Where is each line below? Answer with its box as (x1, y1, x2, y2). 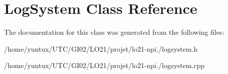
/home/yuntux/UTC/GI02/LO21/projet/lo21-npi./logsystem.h (4, 43, 198, 54)
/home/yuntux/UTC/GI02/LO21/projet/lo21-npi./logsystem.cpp (4, 60, 205, 71)
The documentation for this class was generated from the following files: (4, 27, 224, 37)
